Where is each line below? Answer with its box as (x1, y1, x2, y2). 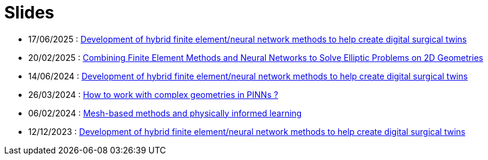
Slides (4, 2, 55, 23)
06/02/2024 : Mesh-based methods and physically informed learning (28, 107, 302, 118)
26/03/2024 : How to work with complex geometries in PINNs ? (28, 89, 278, 100)
